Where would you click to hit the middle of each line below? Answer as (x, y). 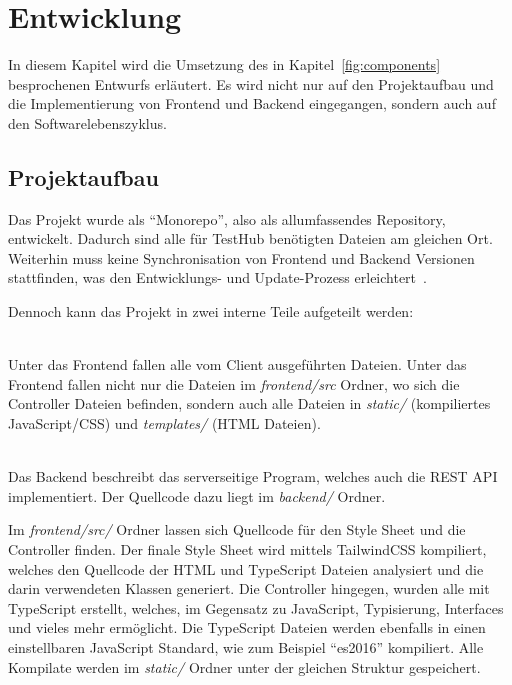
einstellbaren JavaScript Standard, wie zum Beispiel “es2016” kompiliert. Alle (246, 646)
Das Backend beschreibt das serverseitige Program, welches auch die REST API (253, 476)
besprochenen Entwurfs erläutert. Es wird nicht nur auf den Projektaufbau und (251, 83)
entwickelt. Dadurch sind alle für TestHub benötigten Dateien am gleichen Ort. (250, 238)
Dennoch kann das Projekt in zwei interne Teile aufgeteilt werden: (211, 311)
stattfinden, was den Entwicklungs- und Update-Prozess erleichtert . (217, 277)
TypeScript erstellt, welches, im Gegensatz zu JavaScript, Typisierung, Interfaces (256, 607)
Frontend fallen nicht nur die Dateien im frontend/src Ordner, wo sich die (234, 383)
